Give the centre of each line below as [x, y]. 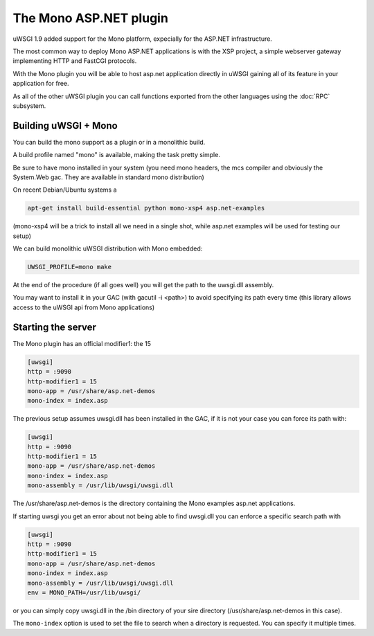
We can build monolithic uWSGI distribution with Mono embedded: [108, 248]
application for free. [41, 84]
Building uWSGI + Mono [65, 126]
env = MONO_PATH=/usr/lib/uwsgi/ [84, 592]
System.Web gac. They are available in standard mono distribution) [108, 177]
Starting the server [55, 327]
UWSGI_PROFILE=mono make [70, 267]
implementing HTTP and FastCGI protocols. [75, 61]
